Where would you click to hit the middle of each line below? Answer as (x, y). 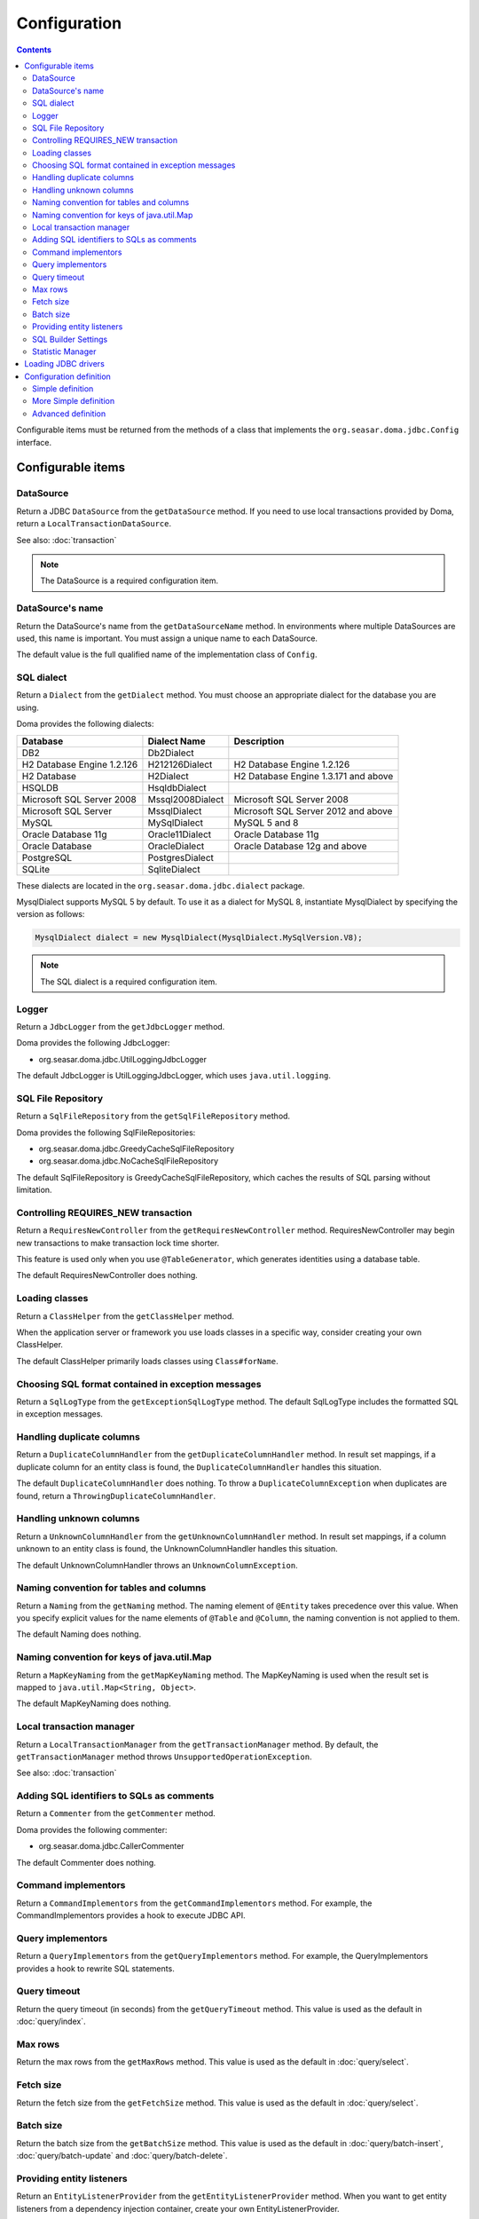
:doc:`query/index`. (51, 2022)
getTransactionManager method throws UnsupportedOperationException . (164, 1757)
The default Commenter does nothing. (86, 1862)
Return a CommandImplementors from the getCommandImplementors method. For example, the (194, 1903)
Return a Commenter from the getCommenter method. (116, 1813)
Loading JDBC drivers (65, 364)
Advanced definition (69, 414)
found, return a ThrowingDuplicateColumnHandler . (116, 1496)
